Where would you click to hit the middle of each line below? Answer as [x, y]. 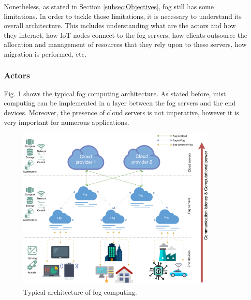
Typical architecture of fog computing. [80, 292]
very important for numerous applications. [66, 122]
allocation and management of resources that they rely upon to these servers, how [125, 44]
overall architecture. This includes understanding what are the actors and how [120, 25]
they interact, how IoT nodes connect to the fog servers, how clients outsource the [125, 35]
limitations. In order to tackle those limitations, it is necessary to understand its [123, 16]
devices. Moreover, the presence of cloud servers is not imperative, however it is [122, 112]
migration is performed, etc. [45, 53]
